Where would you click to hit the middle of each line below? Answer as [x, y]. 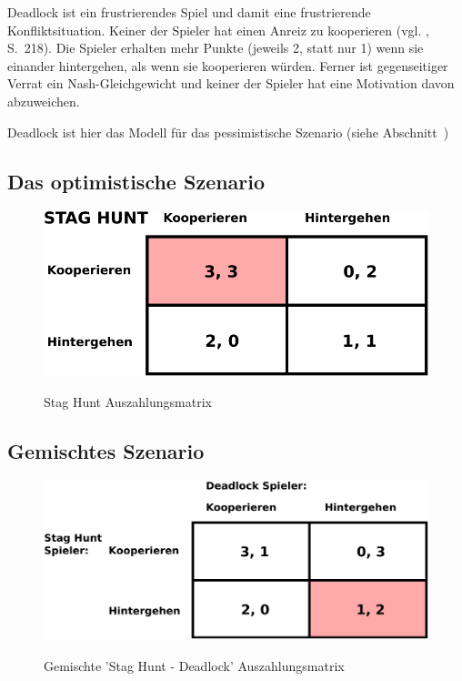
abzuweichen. [44, 101]
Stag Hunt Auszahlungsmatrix [128, 402]
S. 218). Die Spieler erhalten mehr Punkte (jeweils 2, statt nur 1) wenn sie [216, 48]
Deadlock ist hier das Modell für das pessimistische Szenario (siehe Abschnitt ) [228, 132]
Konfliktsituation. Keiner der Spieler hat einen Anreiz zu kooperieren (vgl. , [218, 30]
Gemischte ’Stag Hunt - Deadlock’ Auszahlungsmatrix [194, 665]
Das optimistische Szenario [136, 181]
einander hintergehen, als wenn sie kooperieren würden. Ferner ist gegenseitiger [228, 65]
